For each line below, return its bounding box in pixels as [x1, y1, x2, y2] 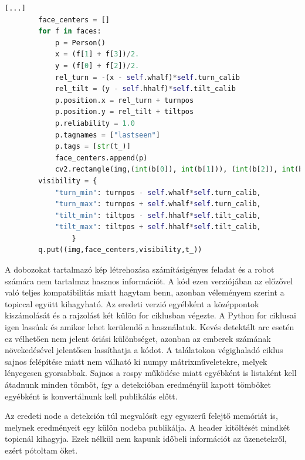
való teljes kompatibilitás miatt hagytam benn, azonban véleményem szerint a [5, 286, 284, 298]
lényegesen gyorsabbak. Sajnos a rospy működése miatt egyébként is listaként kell [5, 367, 297, 379]
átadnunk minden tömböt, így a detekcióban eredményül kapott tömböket [5, 378, 271, 390]
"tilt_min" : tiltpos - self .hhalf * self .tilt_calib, [55, 211, 261, 220]
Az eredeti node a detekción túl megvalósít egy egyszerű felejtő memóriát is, [5, 409, 278, 422]
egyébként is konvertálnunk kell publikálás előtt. [5, 390, 178, 402]
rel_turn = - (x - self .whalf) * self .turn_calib [55, 73, 240, 82]
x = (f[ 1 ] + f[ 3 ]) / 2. [55, 50, 140, 59]
